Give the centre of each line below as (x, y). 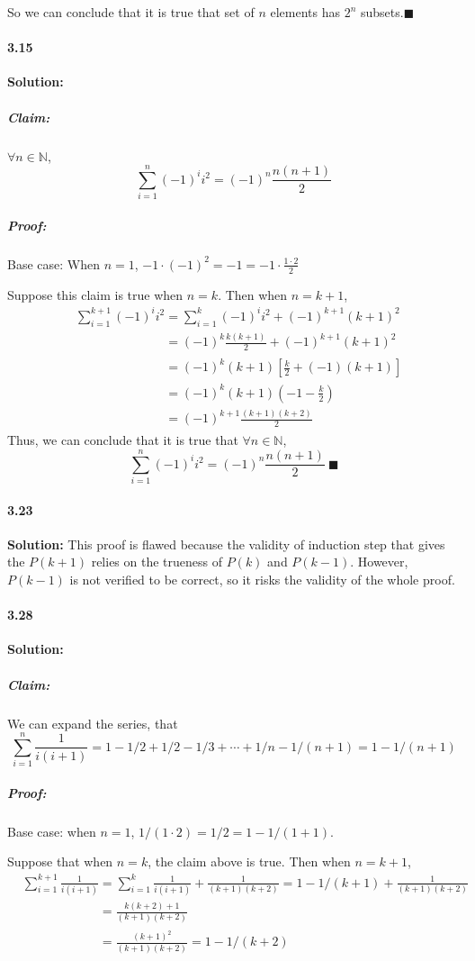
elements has (305, 12)
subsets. (382, 12)
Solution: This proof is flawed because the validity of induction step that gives (226, 544)
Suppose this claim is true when (95, 294)
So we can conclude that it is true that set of (131, 12)
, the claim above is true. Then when (249, 861)
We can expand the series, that (93, 723)
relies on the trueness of (157, 562)
